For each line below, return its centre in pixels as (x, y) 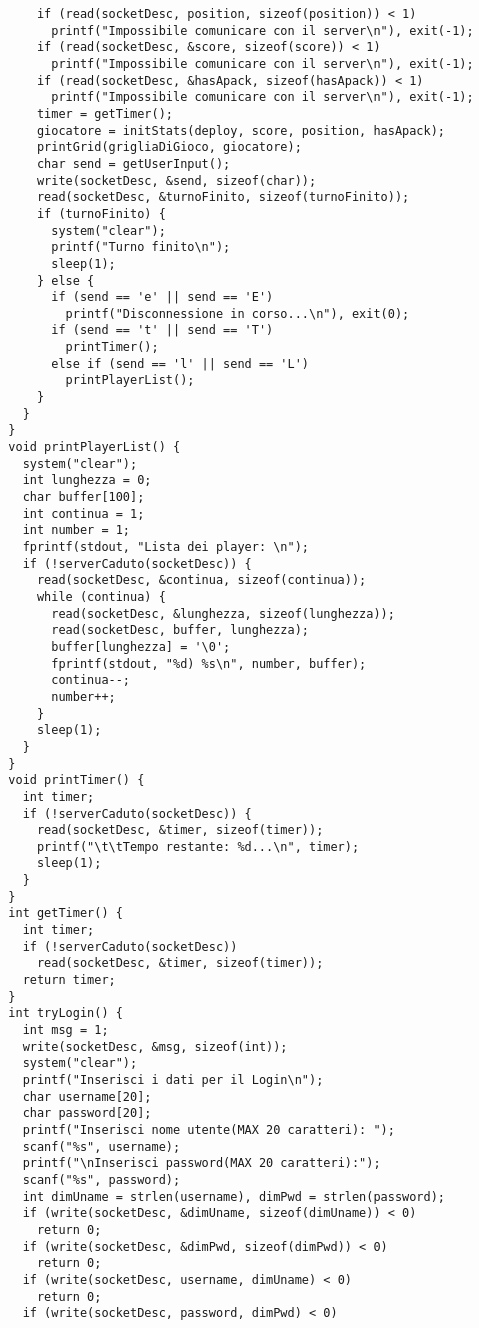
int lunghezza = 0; (87, 480)
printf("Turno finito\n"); (141, 247)
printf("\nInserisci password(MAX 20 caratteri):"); (201, 1163)
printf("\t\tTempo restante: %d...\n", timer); (198, 846)
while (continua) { (101, 596)
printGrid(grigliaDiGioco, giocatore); (169, 147)
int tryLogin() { (65, 1013)
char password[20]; (87, 1113)
